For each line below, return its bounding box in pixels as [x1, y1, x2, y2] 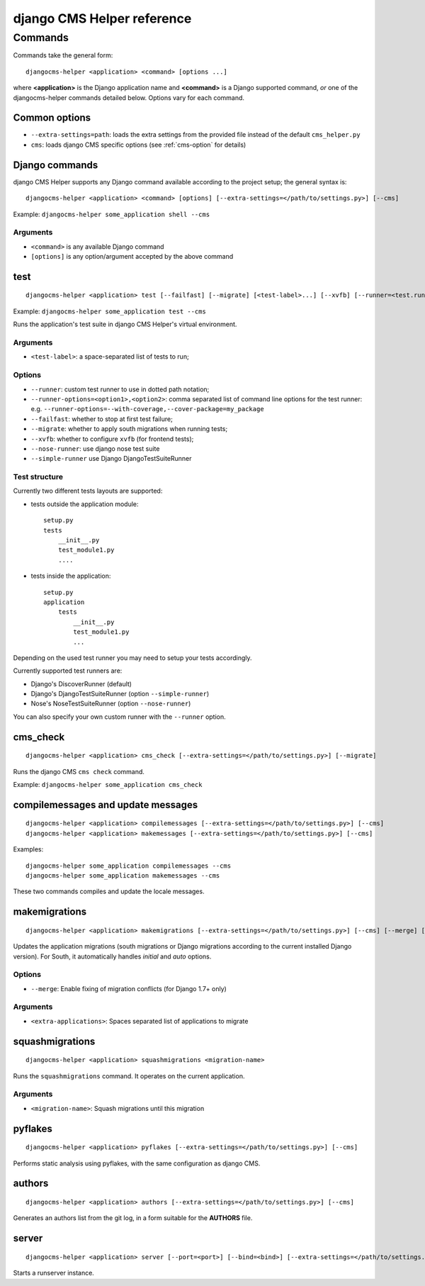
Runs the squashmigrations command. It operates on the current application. [13, 1071, 245, 1080]
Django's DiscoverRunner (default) [30, 679, 132, 688]
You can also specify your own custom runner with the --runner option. [13, 712, 226, 721]
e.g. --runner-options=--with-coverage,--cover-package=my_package [30, 405, 265, 413]
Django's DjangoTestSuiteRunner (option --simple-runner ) [30, 690, 210, 698]
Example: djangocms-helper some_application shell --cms [13, 210, 210, 218]
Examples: [13, 845, 44, 854]
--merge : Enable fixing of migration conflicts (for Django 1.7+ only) [30, 984, 227, 993]
